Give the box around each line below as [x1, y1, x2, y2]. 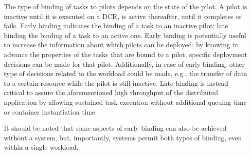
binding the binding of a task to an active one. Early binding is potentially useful [4, 30, 246, 40]
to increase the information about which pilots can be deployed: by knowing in [4, 39, 238, 50]
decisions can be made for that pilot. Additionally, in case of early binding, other [4, 58, 245, 69]
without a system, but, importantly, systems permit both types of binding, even [4, 132, 242, 142]
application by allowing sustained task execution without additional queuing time [4, 97, 247, 107]
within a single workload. [4, 142, 79, 152]
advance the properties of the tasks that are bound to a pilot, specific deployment [4, 49, 248, 59]
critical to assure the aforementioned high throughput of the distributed [4, 87, 218, 97]
